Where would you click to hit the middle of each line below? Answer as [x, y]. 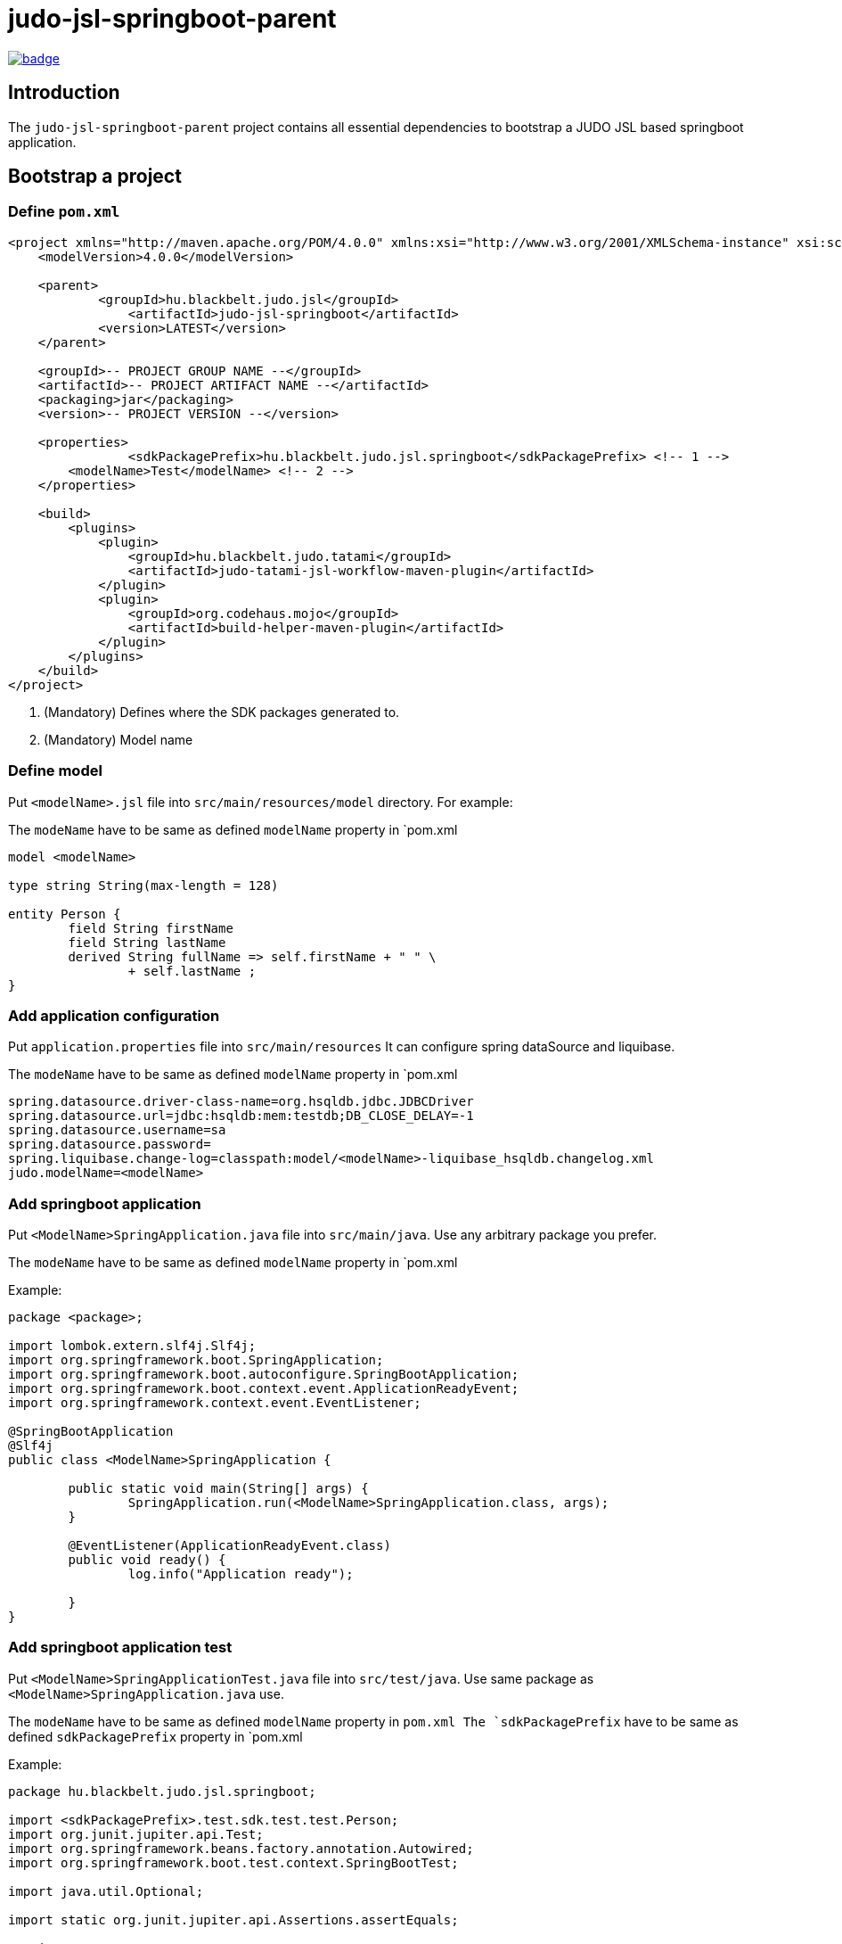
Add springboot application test [120, 1647]
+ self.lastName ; [192, 971]
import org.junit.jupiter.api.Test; [136, 1834]
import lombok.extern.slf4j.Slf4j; [132, 1346]
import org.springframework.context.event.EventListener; [215, 1403]
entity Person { [65, 914]
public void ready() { [147, 1560]
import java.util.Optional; [106, 1891]
